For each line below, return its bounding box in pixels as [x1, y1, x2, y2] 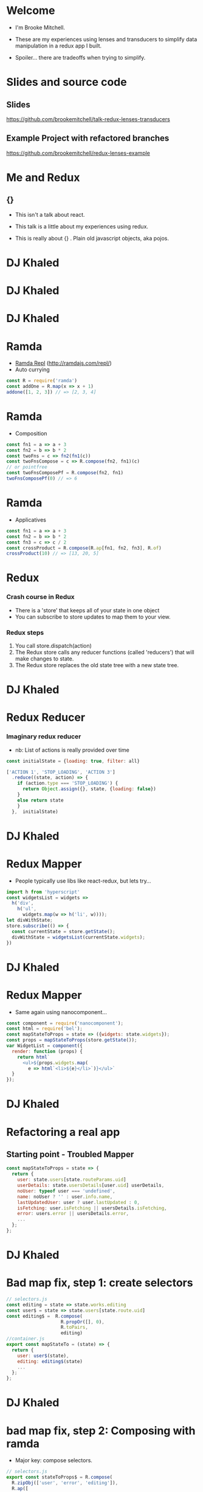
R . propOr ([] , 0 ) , [60, 1319, 105, 1325]
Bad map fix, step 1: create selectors [6, 1276, 193, 1290]
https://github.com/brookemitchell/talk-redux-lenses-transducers [6, 115, 170, 122]
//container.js [6, 1336, 45, 1342]
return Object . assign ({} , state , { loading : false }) [22, 786, 156, 792]
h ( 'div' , [12, 900, 34, 906]
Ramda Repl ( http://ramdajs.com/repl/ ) [15, 360, 112, 367]
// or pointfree [6, 464, 47, 471]
